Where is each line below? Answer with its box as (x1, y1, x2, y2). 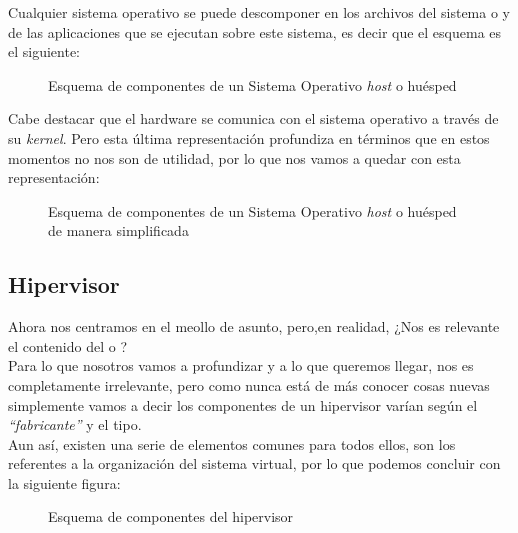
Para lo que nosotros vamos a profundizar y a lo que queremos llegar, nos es (8, 355, 474, 376)
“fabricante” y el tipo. (8, 414, 142, 435)
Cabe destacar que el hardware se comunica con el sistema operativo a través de (8, 108, 499, 129)
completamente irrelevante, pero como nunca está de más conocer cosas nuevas (8, 374, 490, 395)
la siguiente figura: (8, 472, 121, 493)
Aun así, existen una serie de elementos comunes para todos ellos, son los (8, 433, 456, 454)
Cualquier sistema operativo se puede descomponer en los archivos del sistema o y (8, 2, 510, 22)
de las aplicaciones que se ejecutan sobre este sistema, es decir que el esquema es (8, 21, 502, 42)
